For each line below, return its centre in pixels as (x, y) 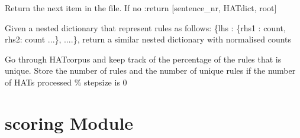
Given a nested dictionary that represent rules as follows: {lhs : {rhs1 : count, (145, 27)
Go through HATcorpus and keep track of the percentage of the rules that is (143, 59)
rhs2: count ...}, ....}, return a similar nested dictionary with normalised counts (148, 39)
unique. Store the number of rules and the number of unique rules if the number (150, 70)
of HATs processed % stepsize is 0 (66, 82)
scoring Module (69, 122)
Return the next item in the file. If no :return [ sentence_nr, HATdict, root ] (141, 8)
